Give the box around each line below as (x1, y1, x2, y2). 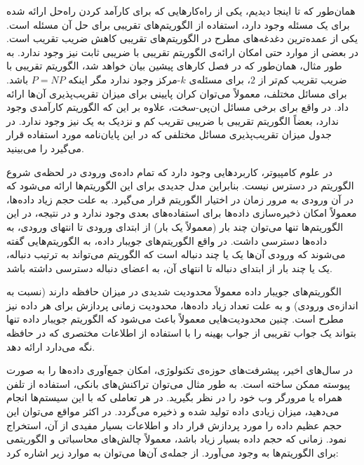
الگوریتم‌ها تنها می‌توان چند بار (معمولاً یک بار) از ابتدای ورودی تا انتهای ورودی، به (6, 219, 344, 234)
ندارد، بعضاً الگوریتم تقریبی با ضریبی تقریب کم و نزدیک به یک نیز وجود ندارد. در (6, 113, 339, 128)
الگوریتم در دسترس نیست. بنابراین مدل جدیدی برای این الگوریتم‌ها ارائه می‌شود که (6, 178, 354, 193)
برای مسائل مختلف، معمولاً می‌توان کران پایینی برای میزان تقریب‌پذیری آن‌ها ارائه (6, 86, 347, 100)
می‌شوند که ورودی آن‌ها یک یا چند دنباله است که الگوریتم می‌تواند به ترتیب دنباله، (6, 247, 346, 262)
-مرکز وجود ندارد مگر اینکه (68, 72, 181, 86)
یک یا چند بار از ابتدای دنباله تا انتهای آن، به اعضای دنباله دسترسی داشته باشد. (6, 260, 332, 275)
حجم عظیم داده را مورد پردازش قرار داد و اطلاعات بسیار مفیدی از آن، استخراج (6, 417, 342, 432)
